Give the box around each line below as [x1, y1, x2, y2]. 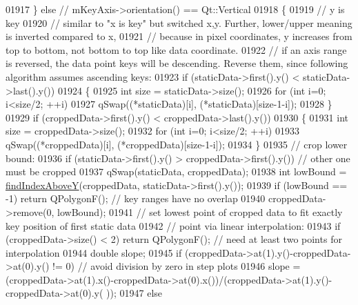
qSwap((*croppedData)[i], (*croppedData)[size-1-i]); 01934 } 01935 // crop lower [6, 137, 348, 151]
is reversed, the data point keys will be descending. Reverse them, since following [6, 56, 348, 70]
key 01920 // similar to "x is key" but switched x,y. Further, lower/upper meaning [6, 15, 352, 30]
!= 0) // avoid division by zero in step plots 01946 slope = [52, 259, 301, 273]
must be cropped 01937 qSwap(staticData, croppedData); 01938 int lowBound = [6, 164, 347, 179]
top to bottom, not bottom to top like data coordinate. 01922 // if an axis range [6, 42, 347, 57]
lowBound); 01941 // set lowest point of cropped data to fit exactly [57, 204, 343, 219]
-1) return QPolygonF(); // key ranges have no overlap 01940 [6, 191, 266, 206]
